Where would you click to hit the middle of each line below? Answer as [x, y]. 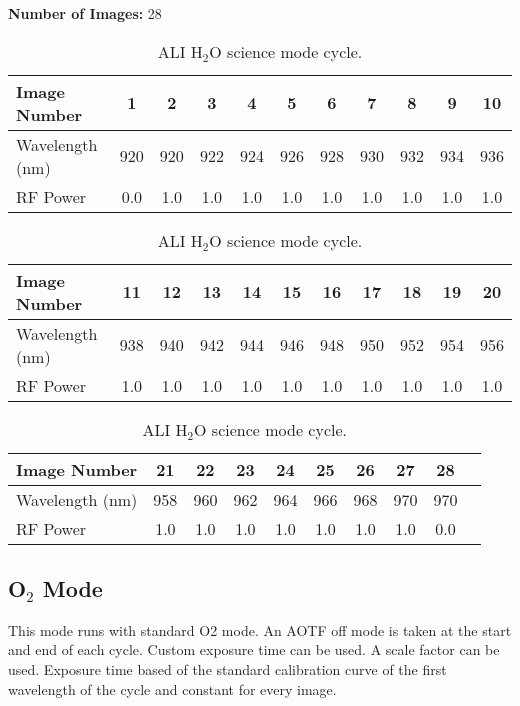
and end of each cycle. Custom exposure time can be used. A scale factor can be [254, 649]
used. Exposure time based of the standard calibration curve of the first [227, 668]
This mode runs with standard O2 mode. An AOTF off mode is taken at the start [260, 629]
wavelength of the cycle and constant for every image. [172, 688]
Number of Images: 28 [85, 13]
